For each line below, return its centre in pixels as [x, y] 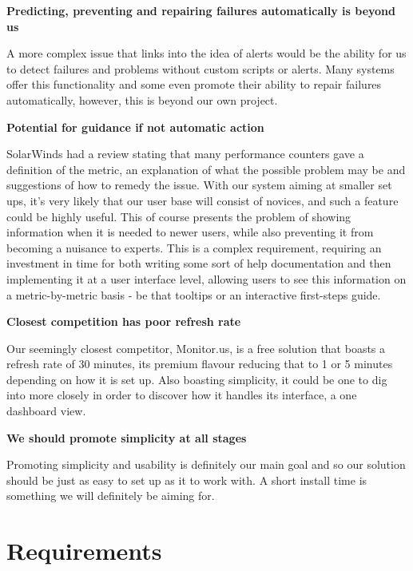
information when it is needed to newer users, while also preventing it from [190, 232]
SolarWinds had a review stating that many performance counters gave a [185, 154]
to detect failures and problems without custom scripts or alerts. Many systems [201, 68]
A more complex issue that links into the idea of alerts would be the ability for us [206, 53]
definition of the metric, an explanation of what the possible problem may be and [206, 169]
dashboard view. [46, 411]
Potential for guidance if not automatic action [135, 127]
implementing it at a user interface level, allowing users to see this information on [206, 278]
